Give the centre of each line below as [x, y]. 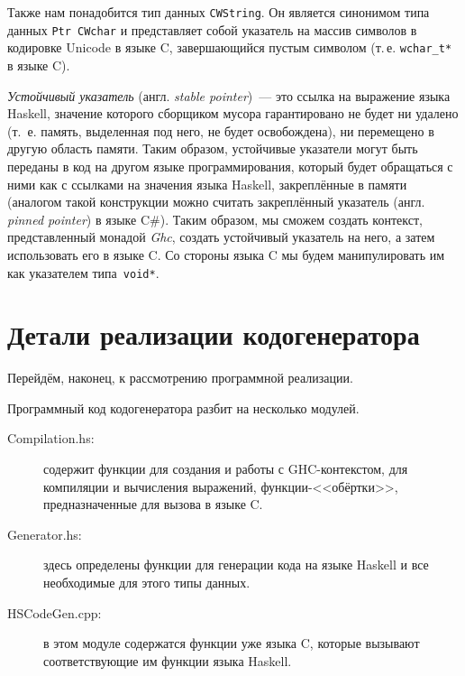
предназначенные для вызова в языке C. [153, 504]
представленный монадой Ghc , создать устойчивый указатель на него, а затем [221, 237]
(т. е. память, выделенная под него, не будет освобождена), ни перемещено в [221, 130]
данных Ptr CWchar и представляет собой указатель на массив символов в [212, 29]
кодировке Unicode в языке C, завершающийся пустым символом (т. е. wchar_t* [230, 47]
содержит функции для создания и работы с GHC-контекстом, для [226, 469]
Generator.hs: [45, 534]
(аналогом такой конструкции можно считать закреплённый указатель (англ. [216, 202]
